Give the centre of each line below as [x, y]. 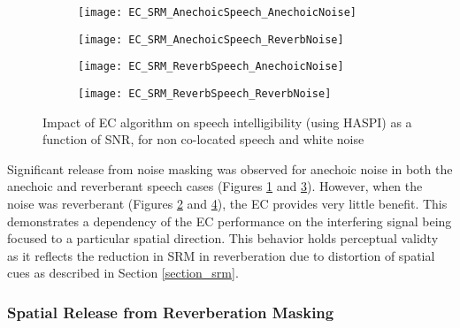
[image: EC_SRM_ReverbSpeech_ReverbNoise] [205, 93]
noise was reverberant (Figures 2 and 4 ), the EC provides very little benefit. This [227, 203]
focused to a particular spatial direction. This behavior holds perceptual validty [223, 238]
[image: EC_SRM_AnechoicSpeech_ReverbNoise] [211, 39]
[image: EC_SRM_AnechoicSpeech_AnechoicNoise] [217, 12]
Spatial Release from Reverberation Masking [171, 312]
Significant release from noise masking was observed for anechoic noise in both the [230, 168]
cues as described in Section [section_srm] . [123, 273]
